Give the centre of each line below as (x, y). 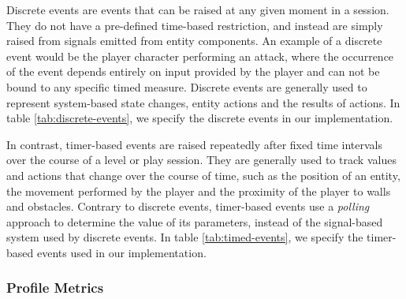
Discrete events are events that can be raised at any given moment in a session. (198, 9)
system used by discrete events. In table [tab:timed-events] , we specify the (185, 237)
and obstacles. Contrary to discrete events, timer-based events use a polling (188, 206)
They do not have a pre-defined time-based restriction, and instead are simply (195, 25)
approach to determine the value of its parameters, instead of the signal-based (195, 221)
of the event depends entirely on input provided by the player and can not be (193, 71)
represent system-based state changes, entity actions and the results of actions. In (203, 102)
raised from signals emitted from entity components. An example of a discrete (194, 41)
